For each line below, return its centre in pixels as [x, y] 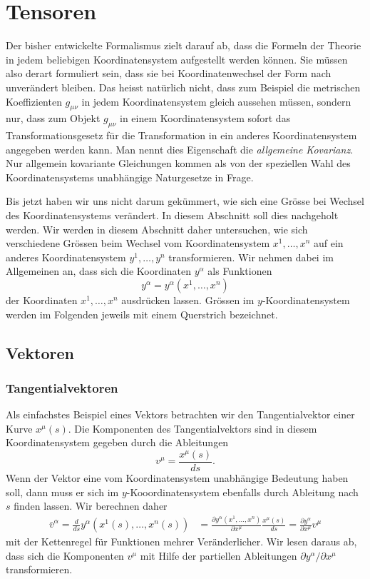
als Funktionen [240, 271]
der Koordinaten [42, 300]
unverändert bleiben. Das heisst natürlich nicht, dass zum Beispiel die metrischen [183, 87]
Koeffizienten [34, 101]
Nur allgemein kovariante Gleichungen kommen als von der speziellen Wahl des [178, 163]
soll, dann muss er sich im [62, 492]
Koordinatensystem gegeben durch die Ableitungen [117, 442]
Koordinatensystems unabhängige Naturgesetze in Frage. [130, 177]
